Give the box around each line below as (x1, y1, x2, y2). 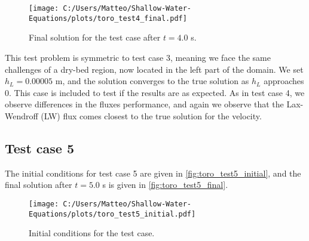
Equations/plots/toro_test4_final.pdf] (29, 14, 187, 23)
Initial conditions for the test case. (29, 227, 155, 239)
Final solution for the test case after (29, 31, 161, 44)
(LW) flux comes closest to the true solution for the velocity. (41, 109, 262, 122)
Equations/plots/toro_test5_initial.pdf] (29, 209, 196, 218)
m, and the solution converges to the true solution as (55, 75, 249, 87)
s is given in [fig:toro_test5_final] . (102, 178, 228, 191)
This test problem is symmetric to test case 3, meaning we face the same (5, 51, 271, 63)
